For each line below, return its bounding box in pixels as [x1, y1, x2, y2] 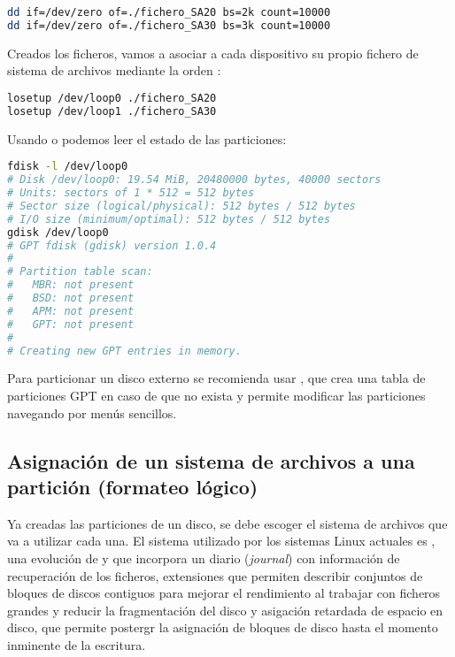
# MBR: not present [7, 279, 135, 292]
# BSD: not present [7, 292, 135, 305]
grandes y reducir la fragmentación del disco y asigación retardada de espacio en [7, 600, 443, 619]
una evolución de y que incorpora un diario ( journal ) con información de [7, 548, 400, 567]
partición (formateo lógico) [7, 472, 258, 500]
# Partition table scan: [7, 265, 153, 279]
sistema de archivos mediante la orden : [7, 61, 221, 80]
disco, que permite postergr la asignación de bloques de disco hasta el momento [7, 618, 438, 637]
